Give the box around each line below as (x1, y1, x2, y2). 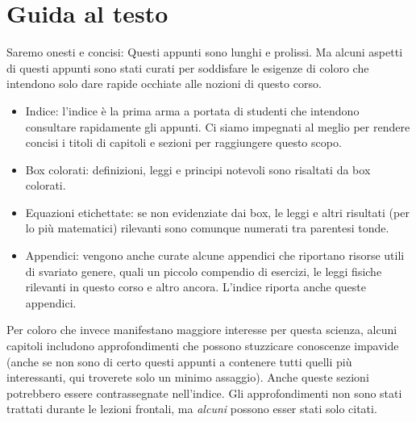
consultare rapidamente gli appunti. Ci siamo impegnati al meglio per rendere (25, 118, 410, 135)
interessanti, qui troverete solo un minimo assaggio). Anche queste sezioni (6, 369, 369, 386)
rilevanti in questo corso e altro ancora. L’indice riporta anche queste (25, 278, 367, 295)
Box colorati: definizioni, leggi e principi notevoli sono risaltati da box (25, 161, 371, 178)
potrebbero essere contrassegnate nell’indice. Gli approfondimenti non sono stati (6, 384, 402, 401)
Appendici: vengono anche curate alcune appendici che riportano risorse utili (25, 247, 405, 264)
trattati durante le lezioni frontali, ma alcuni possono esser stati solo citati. (6, 400, 377, 417)
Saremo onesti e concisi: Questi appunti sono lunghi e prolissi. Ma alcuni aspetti (6, 44, 403, 61)
